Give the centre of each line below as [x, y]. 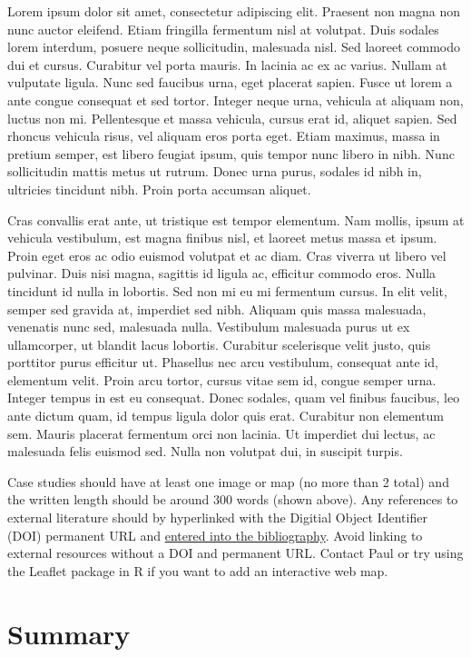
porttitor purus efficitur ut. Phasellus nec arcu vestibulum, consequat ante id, [223, 362]
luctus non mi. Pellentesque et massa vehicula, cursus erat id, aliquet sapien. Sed [232, 118]
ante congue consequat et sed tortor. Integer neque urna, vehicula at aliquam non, [235, 100]
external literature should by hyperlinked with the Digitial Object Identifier [217, 518]
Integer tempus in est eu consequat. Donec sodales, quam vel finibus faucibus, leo [234, 398]
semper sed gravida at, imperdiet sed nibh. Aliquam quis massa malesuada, [217, 309]
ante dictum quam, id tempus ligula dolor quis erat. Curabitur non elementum [226, 416]
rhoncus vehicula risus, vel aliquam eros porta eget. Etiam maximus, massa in [224, 136]
